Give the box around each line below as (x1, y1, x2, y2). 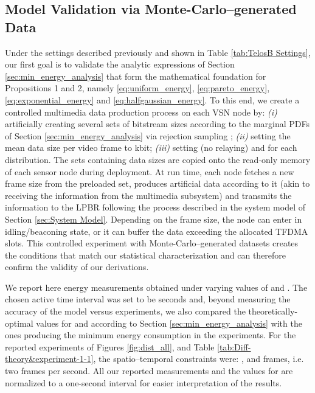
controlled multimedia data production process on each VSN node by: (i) (5, 105, 277, 118)
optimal (5, 316, 33, 329)
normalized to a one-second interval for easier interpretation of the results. (5, 376, 282, 389)
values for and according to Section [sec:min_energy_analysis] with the (36, 316, 302, 329)
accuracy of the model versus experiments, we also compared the (5, 305, 246, 318)
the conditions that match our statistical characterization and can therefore (5, 248, 286, 261)
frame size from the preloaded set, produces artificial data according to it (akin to (5, 177, 310, 190)
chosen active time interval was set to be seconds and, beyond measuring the (5, 293, 291, 305)
